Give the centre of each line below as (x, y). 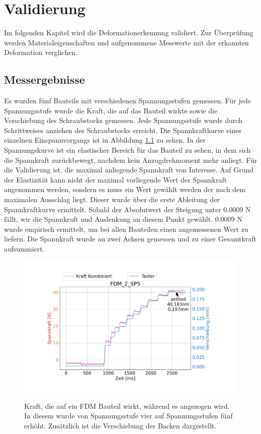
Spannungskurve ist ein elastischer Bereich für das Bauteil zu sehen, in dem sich (127, 150)
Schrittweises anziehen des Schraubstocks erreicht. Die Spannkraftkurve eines (123, 130)
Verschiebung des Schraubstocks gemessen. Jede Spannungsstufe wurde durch (123, 120)
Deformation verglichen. (41, 52)
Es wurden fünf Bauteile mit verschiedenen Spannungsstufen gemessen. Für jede (127, 101)
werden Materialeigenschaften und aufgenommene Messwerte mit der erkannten (126, 42)
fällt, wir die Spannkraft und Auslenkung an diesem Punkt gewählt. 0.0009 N (123, 219)
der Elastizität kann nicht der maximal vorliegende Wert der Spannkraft (116, 179)
